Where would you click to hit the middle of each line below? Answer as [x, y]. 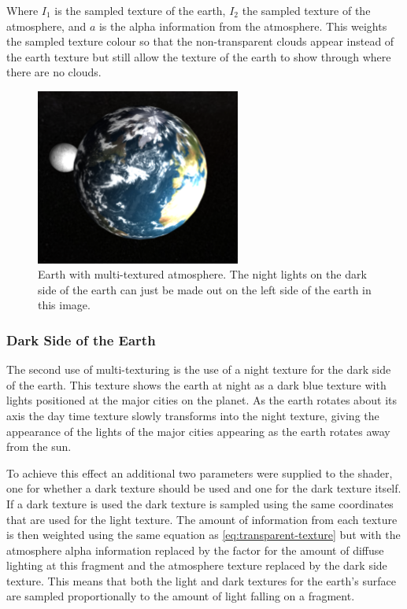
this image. [64, 305]
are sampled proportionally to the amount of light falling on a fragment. [181, 596]
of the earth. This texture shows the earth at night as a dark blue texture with [196, 384]
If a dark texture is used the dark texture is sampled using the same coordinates [200, 503]
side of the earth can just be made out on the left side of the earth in [205, 289]
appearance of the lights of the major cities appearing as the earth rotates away [198, 431]
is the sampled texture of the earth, [140, 10]
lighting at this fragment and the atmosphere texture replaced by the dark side [197, 565]
